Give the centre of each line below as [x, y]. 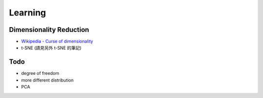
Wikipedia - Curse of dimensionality [57, 42]
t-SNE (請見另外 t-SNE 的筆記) [51, 48]
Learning [28, 13]
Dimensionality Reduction [49, 30]
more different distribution [47, 80]
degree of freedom [40, 73]
